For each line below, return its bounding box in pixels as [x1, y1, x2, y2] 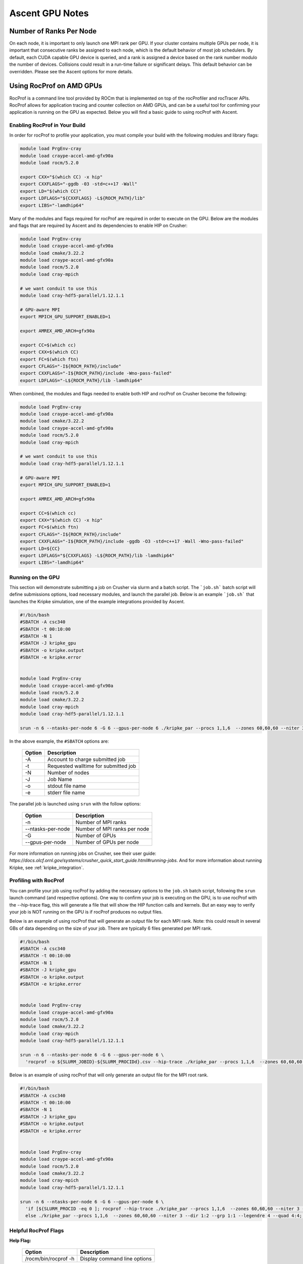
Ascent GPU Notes [9, 8, 89, 19]
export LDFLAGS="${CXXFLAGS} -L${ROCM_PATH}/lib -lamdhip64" [20, 553, 175, 558]
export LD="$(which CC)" [20, 188, 82, 194]
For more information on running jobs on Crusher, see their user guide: [9, 850, 157, 856]
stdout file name [47, 783, 86, 790]
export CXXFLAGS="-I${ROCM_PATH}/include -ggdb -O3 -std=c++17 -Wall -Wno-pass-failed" [20, 538, 244, 545]
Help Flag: [9, 1238, 31, 1244]
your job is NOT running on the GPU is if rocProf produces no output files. [9, 909, 163, 915]
